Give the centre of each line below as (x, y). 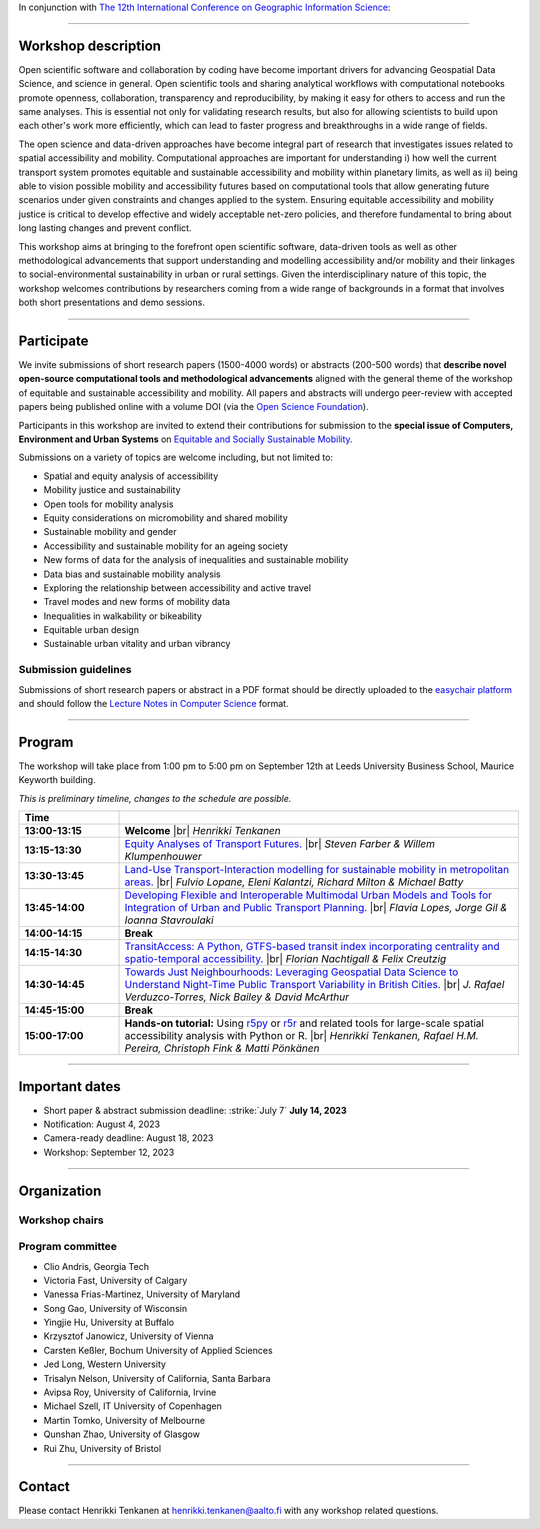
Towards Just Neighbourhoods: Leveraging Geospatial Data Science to (291, 972)
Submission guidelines (75, 670)
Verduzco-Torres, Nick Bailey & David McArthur (237, 997)
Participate (53, 340)
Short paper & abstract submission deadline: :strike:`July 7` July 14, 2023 (195, 1110)
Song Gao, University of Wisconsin (115, 1308)
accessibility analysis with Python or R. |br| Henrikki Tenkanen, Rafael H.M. (301, 1036)
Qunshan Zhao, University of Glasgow (121, 1434)
